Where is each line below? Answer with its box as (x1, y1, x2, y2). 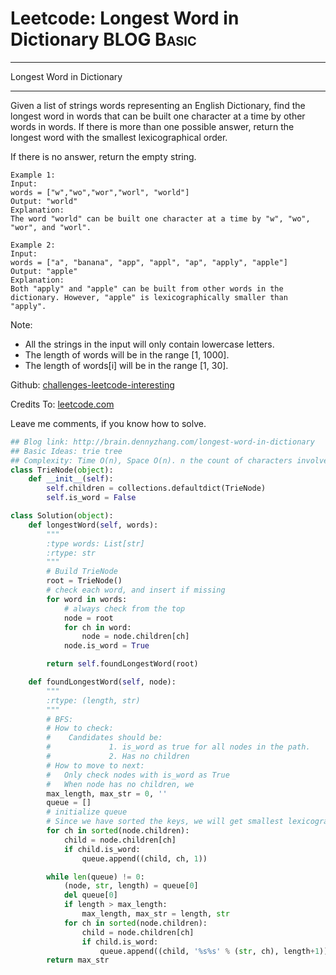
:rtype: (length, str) (46, 695, 141, 706)
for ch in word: (63, 622, 132, 632)
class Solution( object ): (10, 511, 114, 521)
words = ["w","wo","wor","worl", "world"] (10, 187, 190, 197)
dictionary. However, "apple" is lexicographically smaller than (10, 292, 288, 302)
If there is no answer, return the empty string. (10, 150, 197, 162)
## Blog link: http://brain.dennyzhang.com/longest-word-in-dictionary (10, 437, 315, 447)
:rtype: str (46, 548, 97, 558)
